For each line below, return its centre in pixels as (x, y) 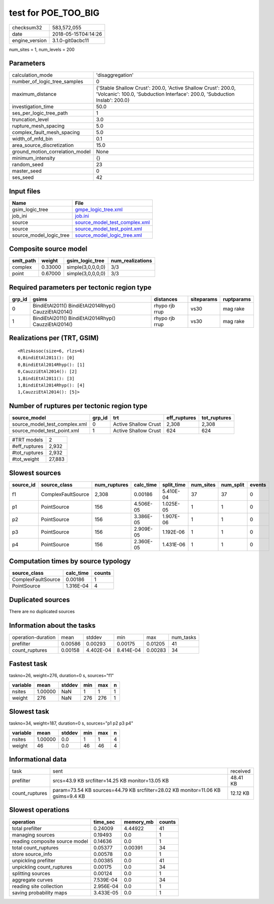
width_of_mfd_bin (33, 139)
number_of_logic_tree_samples (47, 82)
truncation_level (30, 120)
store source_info (32, 854)
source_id (24, 485)
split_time (174, 485)
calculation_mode (33, 75)
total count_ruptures (35, 848)
